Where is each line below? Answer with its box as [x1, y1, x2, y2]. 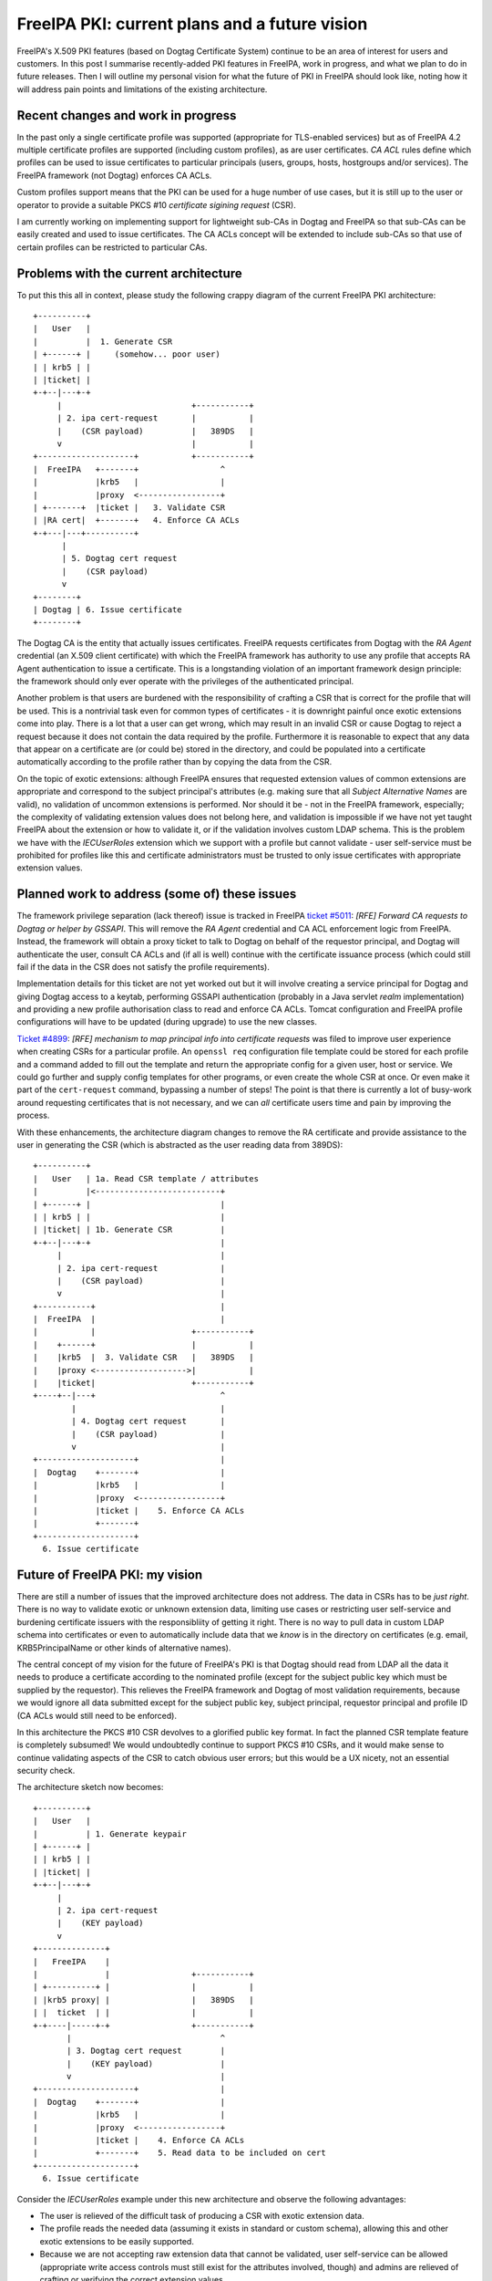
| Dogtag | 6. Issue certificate [33, 605, 182, 615]
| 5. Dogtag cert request [61, 553, 178, 564]
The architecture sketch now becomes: [16, 1782, 164, 1793]
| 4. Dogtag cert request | [71, 1416, 226, 1427]
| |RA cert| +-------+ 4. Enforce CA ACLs [33, 516, 241, 526]
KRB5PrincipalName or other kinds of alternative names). [16, 1642, 231, 1653]
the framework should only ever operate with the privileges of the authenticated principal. [16, 675, 354, 686]
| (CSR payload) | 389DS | [56, 425, 254, 436]
